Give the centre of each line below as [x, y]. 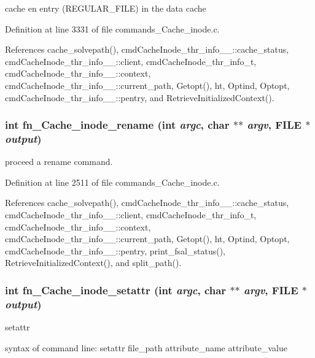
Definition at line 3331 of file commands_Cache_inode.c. [112, 29]
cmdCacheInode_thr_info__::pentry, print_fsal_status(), [115, 250]
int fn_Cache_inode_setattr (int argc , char [116, 290]
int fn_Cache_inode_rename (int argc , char [117, 125]
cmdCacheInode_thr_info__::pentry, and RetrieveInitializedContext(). [140, 97]
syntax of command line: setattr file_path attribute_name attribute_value [146, 347]
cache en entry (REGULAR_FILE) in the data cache [106, 8]
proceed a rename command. [59, 162]
